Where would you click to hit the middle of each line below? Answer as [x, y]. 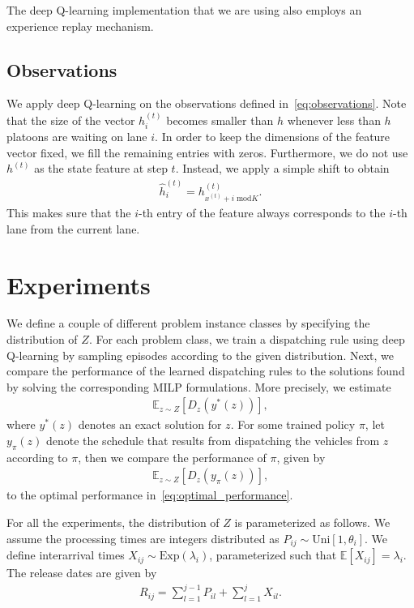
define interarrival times [66, 555]
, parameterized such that [273, 555]
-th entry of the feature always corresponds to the [262, 213]
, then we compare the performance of [172, 457]
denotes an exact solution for [150, 424]
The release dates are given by [82, 573]
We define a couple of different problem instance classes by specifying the [188, 323]
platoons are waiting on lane [77, 137]
